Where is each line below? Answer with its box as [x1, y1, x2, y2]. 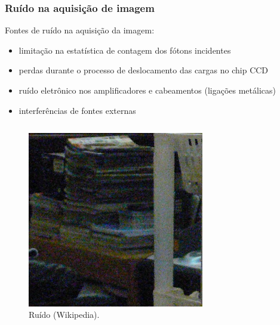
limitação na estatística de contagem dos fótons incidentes [19, 44, 231, 56]
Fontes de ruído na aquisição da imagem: [5, 24, 155, 36]
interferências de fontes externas [19, 104, 136, 116]
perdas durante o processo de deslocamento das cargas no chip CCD [19, 64, 269, 76]
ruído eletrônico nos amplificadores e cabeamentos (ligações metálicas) [19, 84, 276, 96]
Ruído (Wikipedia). [29, 308, 100, 321]
